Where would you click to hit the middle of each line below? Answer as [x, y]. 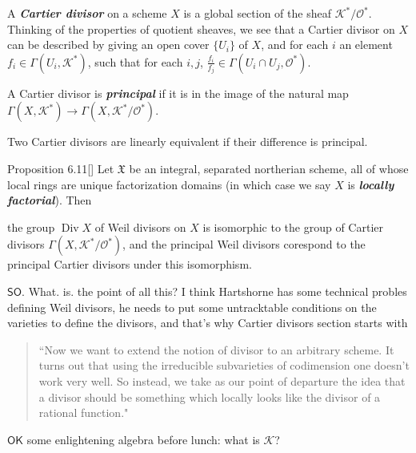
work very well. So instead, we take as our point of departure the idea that [222, 380]
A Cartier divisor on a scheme [87, 13]
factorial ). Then [50, 200]
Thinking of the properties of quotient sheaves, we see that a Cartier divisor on [201, 28]
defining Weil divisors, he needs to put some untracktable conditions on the [192, 307]
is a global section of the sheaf [257, 13]
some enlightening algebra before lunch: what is [143, 439]
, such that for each [135, 61]
